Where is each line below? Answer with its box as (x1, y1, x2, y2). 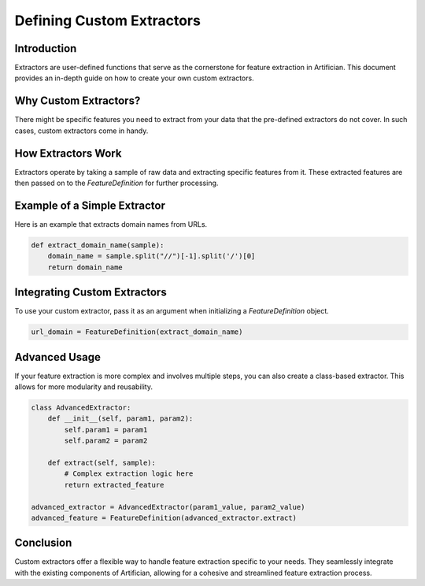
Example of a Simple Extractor (14, 198, 165, 212)
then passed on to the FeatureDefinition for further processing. (14, 178, 219, 188)
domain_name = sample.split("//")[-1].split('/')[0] (47, 252, 256, 261)
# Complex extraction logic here (64, 469, 194, 478)
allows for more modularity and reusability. (14, 382, 153, 391)
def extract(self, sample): (47, 458, 157, 468)
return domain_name (47, 262, 124, 272)
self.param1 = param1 (64, 425, 148, 434)
